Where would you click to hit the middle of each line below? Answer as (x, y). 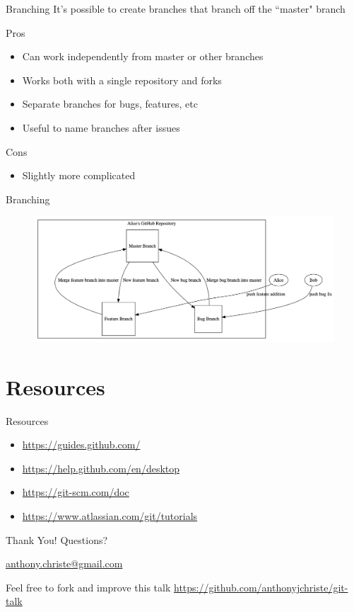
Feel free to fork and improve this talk (88, 587)
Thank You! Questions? (57, 539)
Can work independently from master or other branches (143, 56)
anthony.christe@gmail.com (64, 563)
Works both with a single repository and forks (122, 80)
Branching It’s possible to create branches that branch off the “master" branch (176, 8)
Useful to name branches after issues (101, 127)
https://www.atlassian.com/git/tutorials (110, 516)
